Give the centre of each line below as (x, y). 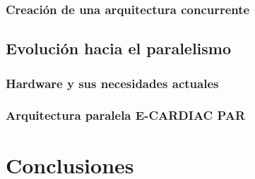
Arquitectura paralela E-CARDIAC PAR (126, 115)
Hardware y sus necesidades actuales (112, 83)
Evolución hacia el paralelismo (119, 48)
